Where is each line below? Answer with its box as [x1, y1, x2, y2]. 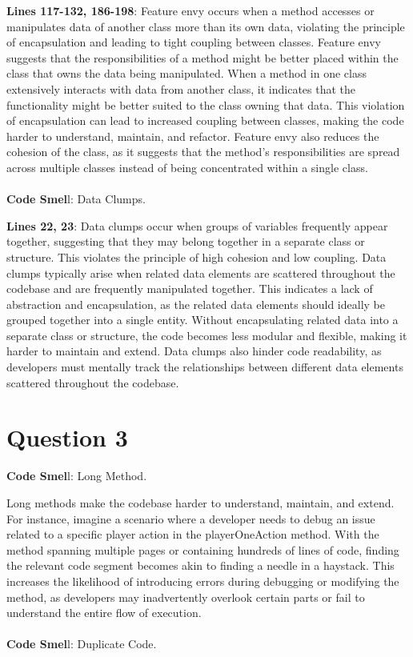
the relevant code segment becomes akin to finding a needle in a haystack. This [6, 557, 395, 574]
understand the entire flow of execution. [6, 604, 202, 621]
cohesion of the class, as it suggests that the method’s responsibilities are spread [6, 143, 400, 160]
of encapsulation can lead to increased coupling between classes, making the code [6, 112, 404, 129]
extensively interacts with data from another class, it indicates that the [6, 80, 356, 97]
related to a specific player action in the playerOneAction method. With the [6, 526, 379, 543]
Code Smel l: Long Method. [6, 467, 147, 484]
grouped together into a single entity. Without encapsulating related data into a [6, 311, 399, 328]
